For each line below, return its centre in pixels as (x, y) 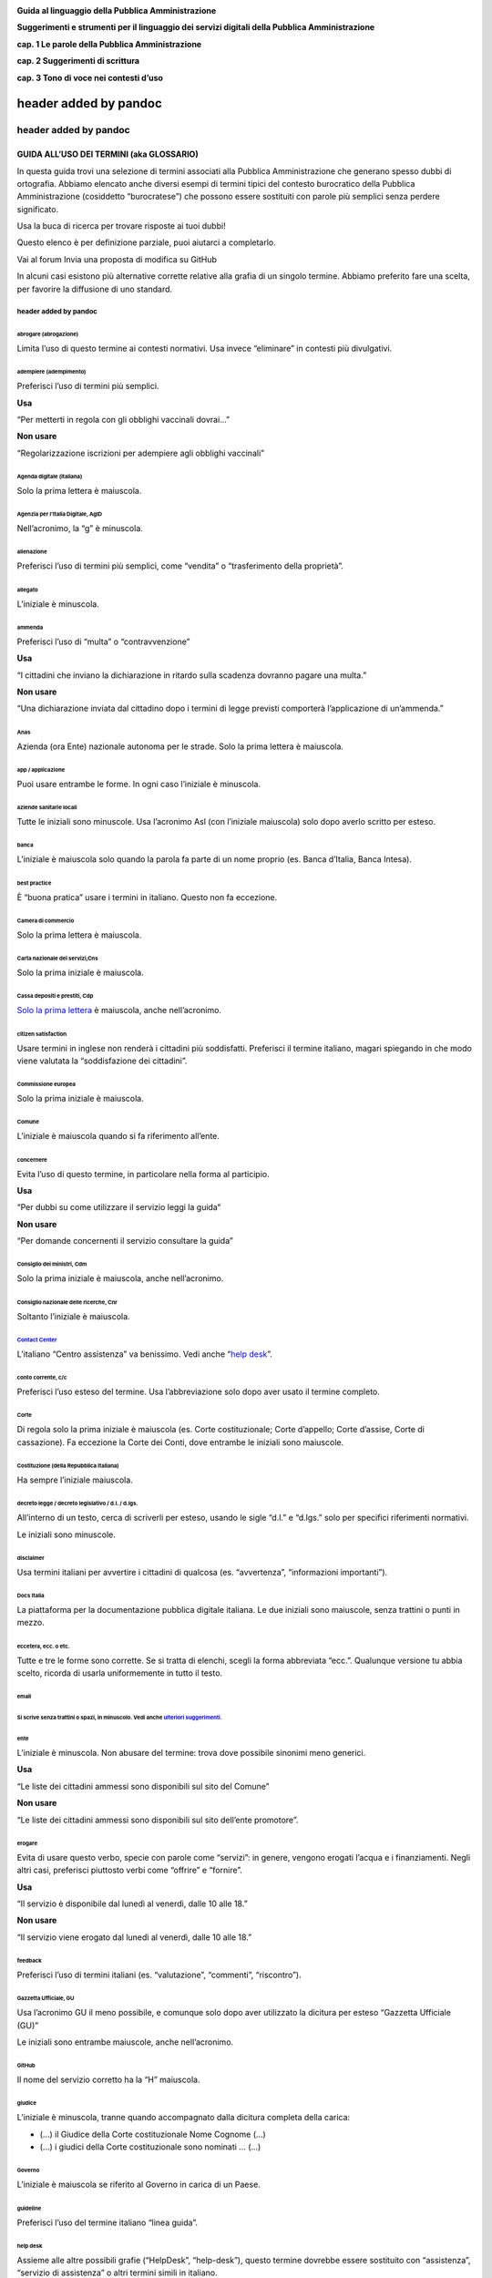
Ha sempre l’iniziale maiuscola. (75, 1480)
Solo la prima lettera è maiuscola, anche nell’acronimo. (119, 1011)
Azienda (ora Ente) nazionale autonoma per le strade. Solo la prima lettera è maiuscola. (180, 746)
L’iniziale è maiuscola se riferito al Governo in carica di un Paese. (139, 2185)
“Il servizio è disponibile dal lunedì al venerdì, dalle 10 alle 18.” (132, 1903)
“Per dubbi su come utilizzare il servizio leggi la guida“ (119, 1207)
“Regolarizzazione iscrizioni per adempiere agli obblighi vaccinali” (140, 453)
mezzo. (31, 1623)
